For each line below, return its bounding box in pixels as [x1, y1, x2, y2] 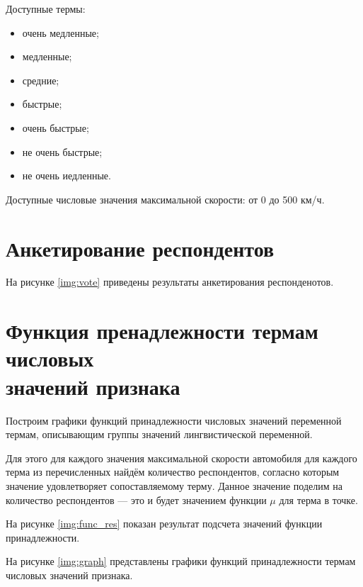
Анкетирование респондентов [6, 233, 275, 262]
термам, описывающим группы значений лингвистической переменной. [6, 427, 313, 442]
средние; [22, 72, 59, 87]
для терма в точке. [279, 492, 358, 507]
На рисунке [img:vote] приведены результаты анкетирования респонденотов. [6, 274, 334, 289]
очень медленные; [22, 25, 99, 40]
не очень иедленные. [22, 168, 111, 183]
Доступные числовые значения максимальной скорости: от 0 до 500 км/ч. [6, 191, 325, 206]
